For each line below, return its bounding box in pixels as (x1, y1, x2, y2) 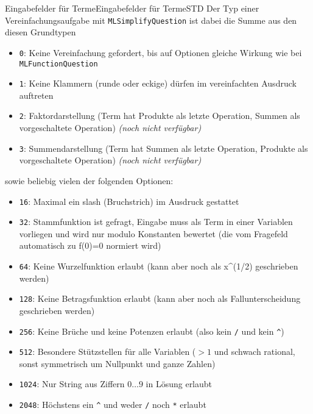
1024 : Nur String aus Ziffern (19, 377, 125, 390)
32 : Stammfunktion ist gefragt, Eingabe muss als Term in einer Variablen (19, 215, 293, 228)
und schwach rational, (214, 345, 295, 358)
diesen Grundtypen (5, 26, 76, 38)
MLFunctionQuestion (19, 59, 98, 68)
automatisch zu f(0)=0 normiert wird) (19, 239, 161, 252)
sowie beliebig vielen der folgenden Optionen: (5, 174, 174, 187)
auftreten (19, 88, 54, 101)
